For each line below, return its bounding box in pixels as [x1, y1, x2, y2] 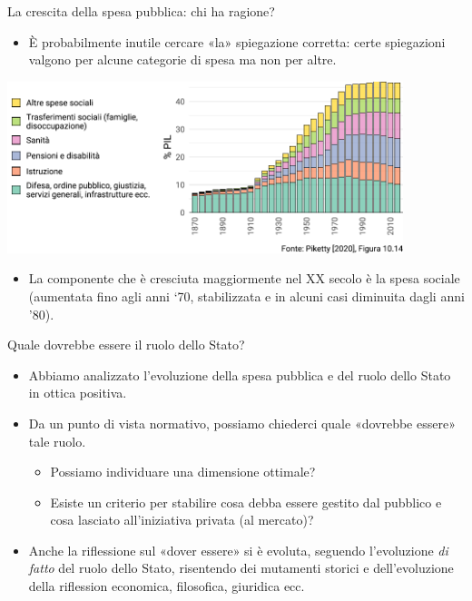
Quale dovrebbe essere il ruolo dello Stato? [7, 335, 245, 354]
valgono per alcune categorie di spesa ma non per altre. [28, 50, 337, 69]
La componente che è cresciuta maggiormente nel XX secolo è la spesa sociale [28, 269, 460, 288]
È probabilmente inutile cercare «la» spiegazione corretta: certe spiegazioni [28, 32, 446, 51]
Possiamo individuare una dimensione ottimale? [50, 462, 316, 481]
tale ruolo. [28, 431, 86, 450]
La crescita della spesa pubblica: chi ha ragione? [7, 2, 275, 20]
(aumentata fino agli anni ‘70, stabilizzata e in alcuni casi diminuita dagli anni [28, 286, 465, 305]
